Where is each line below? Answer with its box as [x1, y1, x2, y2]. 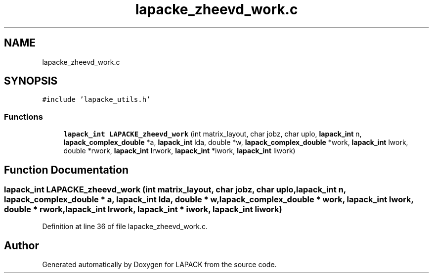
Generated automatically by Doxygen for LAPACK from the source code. [42, 260, 277, 269]
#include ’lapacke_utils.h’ [42, 95, 151, 104]
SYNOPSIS [4, 75, 58, 88]
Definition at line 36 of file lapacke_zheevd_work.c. [42, 222, 208, 231]
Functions [4, 111, 43, 122]
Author [4, 239, 39, 252]
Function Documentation [4, 163, 129, 176]
